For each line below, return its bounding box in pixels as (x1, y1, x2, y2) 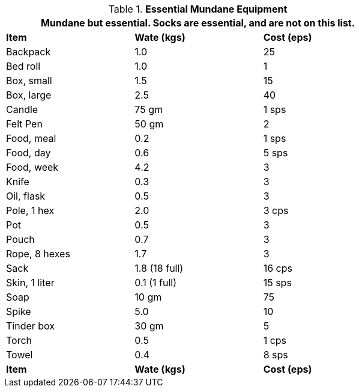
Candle (6, 103, 38, 115)
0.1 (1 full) (134, 277, 177, 289)
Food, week (6, 161, 59, 173)
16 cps (263, 262, 292, 274)
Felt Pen (6, 118, 43, 130)
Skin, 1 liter (6, 277, 55, 289)
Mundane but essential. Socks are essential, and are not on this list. (40, 17, 355, 29)
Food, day (6, 147, 51, 159)
